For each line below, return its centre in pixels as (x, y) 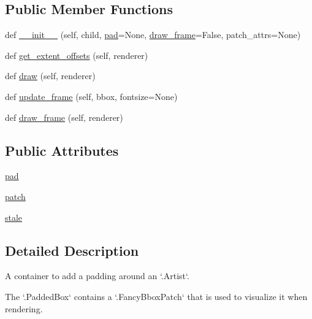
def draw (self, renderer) (50, 76)
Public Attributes (62, 150)
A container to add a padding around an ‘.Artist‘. (97, 276)
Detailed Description (72, 250)
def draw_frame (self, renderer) (64, 117)
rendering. (24, 308)
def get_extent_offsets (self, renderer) (77, 55)
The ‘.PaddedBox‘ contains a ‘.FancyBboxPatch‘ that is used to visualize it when (156, 296)
